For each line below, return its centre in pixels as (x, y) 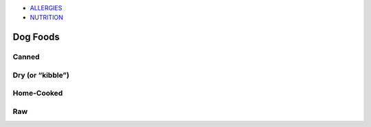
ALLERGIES (46, 8)
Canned (26, 57)
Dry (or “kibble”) (41, 75)
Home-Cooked (38, 94)
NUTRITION (46, 18)
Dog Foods (36, 37)
